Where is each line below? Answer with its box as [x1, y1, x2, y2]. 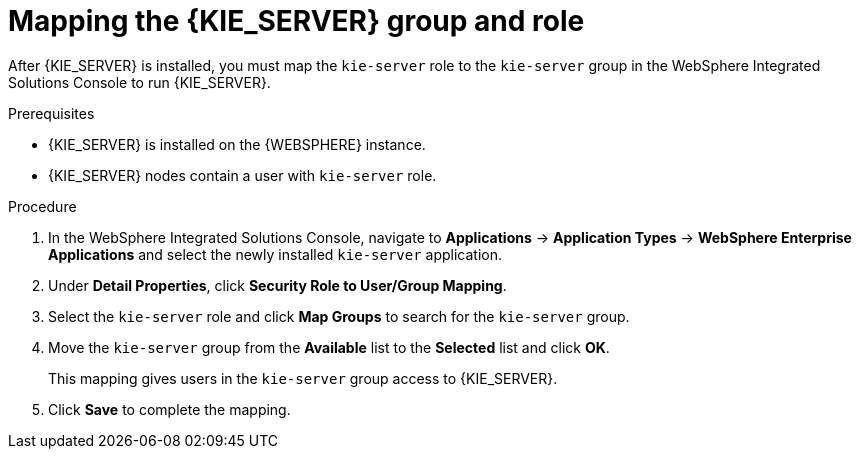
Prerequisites [8, 104, 95, 122]
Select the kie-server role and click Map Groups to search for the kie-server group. [48, 307, 630, 325]
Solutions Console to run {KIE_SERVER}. [8, 73, 271, 91]
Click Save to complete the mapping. [48, 400, 291, 418]
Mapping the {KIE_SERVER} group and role [8, 4, 585, 38]
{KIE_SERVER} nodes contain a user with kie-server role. [48, 166, 437, 184]
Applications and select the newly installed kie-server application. [48, 245, 503, 263]
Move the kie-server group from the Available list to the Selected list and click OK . [48, 338, 610, 356]
